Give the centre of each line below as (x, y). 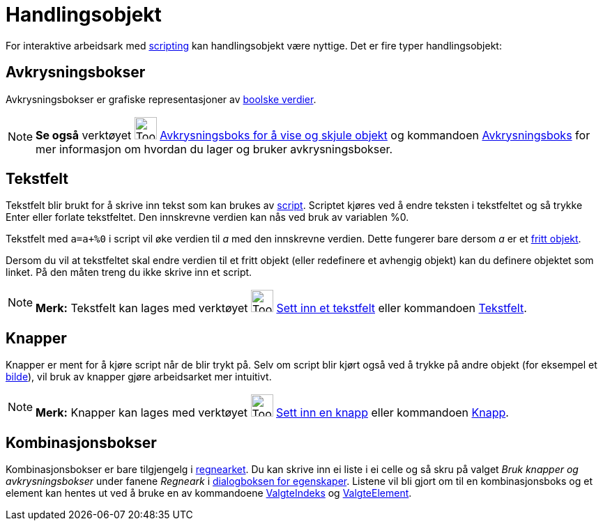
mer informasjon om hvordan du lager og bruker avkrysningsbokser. (214, 149)
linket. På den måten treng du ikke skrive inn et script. (129, 272)
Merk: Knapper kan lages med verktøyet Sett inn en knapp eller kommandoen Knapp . (272, 413)
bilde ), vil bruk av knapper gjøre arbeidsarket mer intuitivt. (139, 377)
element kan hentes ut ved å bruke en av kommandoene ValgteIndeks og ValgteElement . (209, 493)
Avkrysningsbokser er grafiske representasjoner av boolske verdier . (161, 99)
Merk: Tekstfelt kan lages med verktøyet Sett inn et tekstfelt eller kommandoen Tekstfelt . (281, 308)
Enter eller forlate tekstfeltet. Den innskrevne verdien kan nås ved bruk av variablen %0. (207, 217)
